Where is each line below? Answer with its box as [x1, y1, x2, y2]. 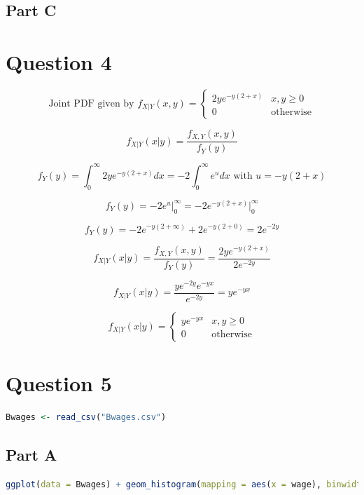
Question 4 [6, 47, 112, 76]
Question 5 [6, 368, 112, 397]
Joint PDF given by [48, 98, 134, 109]
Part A [6, 443, 57, 465]
